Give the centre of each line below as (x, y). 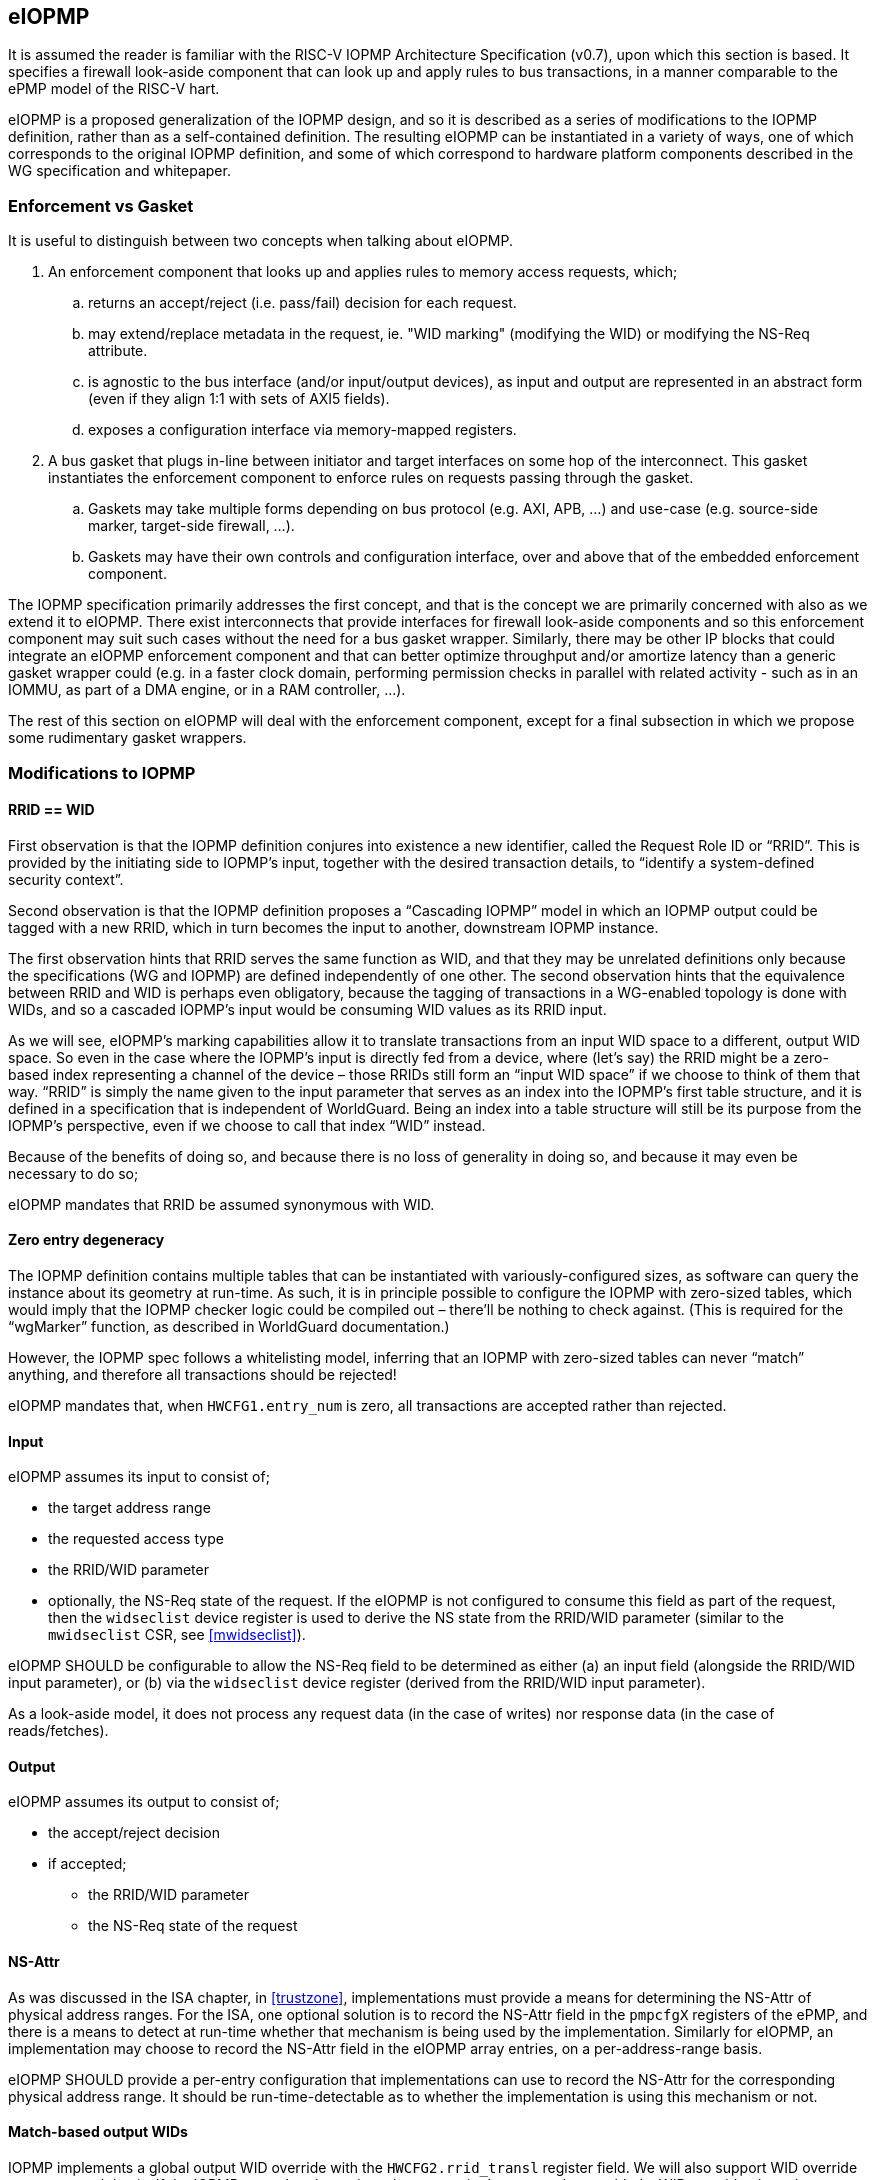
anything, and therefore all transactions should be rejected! (202, 1374)
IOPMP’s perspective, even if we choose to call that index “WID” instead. (247, 1125)
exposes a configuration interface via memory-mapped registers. (302, 430)
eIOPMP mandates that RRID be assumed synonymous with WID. (221, 1204)
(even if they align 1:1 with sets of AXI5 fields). (239, 399)
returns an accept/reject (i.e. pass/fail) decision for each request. (302, 303)
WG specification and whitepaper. (119, 171)
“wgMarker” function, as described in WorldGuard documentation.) (229, 1326)
